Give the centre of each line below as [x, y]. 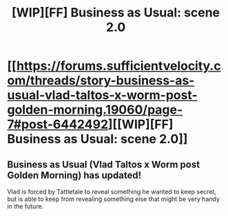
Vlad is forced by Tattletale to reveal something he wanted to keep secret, [112, 192]
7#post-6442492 [58, 125]
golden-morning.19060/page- [95, 110]
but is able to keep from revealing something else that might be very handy [114, 199]
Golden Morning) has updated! [74, 175]
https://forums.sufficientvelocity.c [119, 66]
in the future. [25, 206]
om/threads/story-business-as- [101, 81]
